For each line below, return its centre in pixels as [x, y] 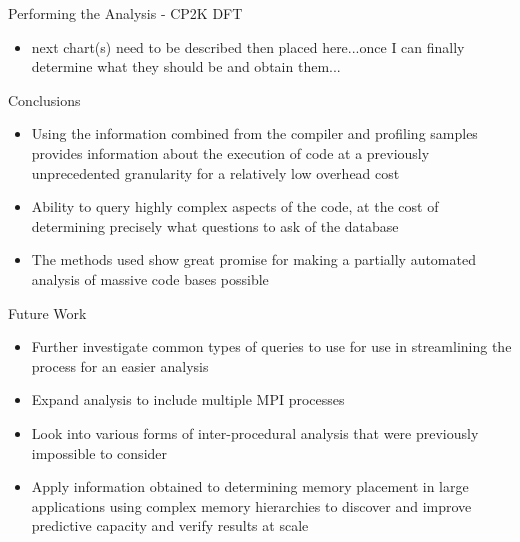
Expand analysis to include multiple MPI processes [188, 399]
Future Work [47, 312]
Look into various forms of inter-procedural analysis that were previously [255, 432]
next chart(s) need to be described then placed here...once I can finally [248, 46]
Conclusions [44, 99]
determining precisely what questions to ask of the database [215, 225]
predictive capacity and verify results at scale [170, 525]
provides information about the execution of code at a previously [230, 152]
